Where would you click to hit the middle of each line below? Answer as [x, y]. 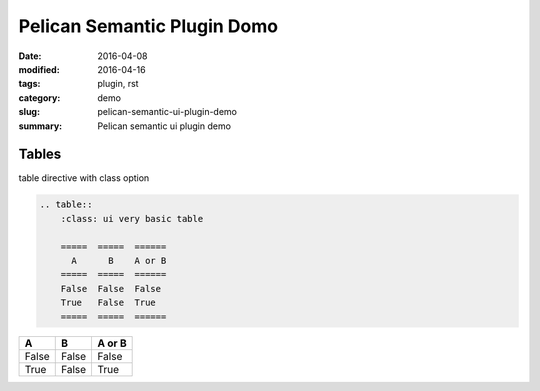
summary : [40, 126]
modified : [39, 69]
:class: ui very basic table [132, 218]
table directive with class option [84, 178]
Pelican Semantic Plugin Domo [148, 26]
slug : [29, 112]
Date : [30, 56]
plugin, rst [118, 84]
